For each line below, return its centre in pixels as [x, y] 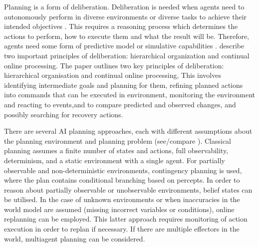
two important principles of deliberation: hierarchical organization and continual [127, 55]
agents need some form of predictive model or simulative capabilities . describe [124, 46]
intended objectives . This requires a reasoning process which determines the [121, 26]
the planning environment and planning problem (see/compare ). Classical [118, 140]
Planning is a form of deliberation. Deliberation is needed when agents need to [124, 6]
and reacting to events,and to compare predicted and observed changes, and [120, 104]
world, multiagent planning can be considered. [75, 238]
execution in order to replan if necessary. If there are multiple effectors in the [122, 229]
